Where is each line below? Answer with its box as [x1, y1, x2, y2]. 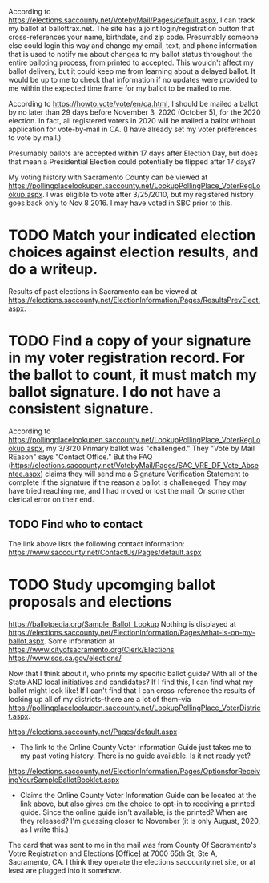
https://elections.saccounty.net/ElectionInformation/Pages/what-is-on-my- [8, 627, 256, 637]
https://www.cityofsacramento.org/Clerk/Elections [8, 644, 175, 654]
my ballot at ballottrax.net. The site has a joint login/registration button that [8, 24, 255, 33]
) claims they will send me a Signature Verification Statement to [40, 469, 250, 478]
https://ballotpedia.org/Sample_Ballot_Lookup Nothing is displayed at [8, 619, 236, 628]
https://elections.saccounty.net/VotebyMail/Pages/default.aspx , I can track [8, 15, 255, 25]
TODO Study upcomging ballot [8, 575, 216, 594]
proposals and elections [8, 592, 172, 611]
